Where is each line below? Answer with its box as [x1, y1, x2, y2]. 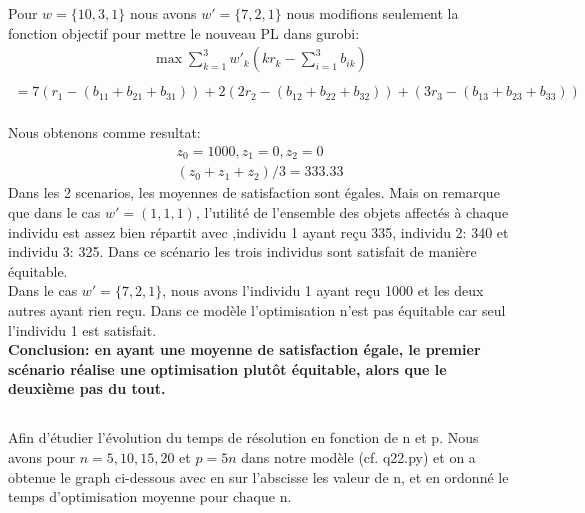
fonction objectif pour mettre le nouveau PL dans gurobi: [8, 22, 360, 43]
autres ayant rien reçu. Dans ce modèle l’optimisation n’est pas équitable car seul [8, 299, 506, 320]
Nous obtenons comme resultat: [8, 122, 201, 143]
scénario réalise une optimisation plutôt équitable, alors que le [8, 358, 447, 379]
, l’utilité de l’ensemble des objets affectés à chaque [195, 202, 509, 223]
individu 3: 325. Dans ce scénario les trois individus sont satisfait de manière [8, 241, 477, 262]
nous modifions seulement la [286, 3, 459, 23]
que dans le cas [8, 202, 101, 223]
